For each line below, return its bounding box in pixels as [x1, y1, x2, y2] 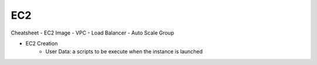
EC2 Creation [25, 40, 58, 47]
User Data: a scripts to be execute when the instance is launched [45, 48, 203, 55]
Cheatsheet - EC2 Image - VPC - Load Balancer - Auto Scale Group [11, 29, 174, 36]
